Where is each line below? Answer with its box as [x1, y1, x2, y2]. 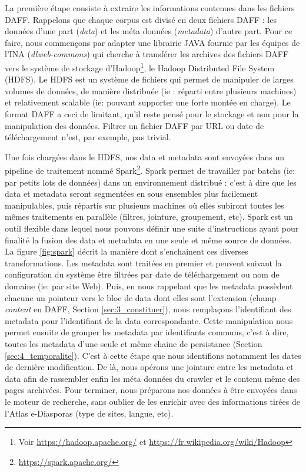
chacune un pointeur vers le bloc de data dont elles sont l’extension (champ [5, 291, 277, 303]
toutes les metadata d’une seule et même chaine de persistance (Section [5, 337, 262, 349]
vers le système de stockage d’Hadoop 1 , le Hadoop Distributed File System [5, 60, 275, 74]
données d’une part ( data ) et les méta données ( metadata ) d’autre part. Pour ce [5, 25, 292, 37]
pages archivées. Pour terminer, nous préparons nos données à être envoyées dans [5, 384, 297, 396]
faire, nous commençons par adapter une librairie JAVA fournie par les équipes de [5, 36, 300, 48]
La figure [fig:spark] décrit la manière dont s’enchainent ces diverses [5, 245, 248, 258]
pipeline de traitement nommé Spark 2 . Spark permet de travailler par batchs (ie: [5, 163, 295, 177]
